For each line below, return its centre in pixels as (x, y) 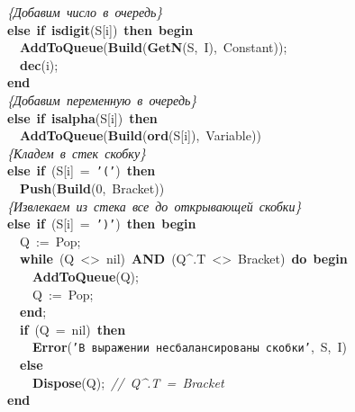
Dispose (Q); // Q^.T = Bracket (128, 382)
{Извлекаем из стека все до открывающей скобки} (155, 206)
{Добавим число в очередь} (85, 12)
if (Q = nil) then (73, 329)
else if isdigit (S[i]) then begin (100, 29)
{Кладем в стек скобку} (77, 152)
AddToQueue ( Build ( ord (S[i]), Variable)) (141, 135)
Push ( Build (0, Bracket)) (92, 188)
